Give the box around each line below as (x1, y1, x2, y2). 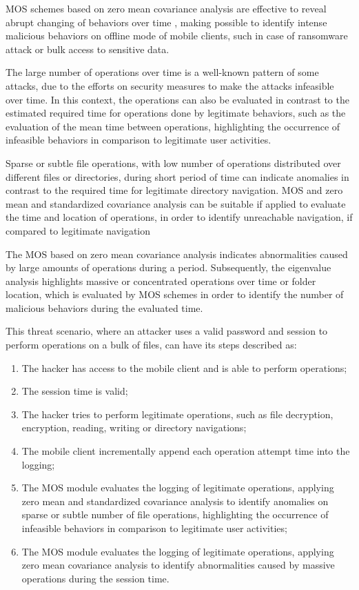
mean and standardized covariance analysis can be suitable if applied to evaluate (6, 196, 346, 210)
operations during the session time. (21, 571, 170, 585)
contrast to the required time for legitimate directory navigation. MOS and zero (6, 183, 343, 197)
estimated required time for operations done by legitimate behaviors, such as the (6, 106, 346, 120)
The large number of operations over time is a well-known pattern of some (6, 65, 319, 79)
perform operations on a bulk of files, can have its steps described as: (6, 337, 297, 352)
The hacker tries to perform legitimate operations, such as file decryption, (21, 406, 334, 421)
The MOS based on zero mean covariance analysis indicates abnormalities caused (6, 246, 348, 261)
